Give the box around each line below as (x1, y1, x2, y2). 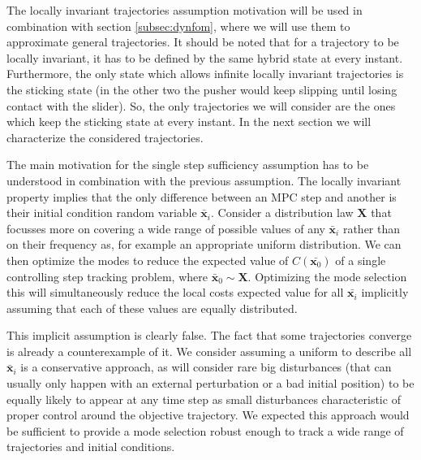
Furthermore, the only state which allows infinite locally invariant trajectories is (6, 65, 404, 82)
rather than (342, 219, 401, 237)
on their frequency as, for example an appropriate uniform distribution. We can (6, 236, 402, 253)
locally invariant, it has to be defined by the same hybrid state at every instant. (6, 49, 403, 66)
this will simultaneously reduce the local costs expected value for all (6, 284, 344, 301)
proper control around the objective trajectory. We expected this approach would (6, 406, 410, 423)
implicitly (361, 284, 409, 301)
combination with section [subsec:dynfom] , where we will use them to (6, 17, 350, 34)
